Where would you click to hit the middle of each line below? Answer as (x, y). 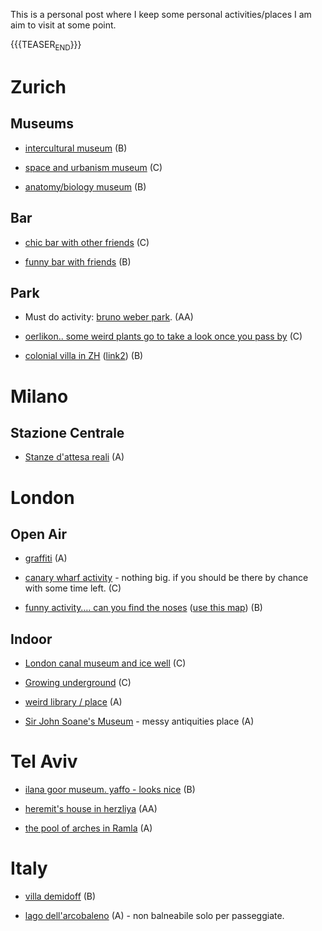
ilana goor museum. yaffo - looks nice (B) (110, 790)
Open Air (38, 534)
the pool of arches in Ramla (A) (88, 828)
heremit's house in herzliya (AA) (91, 809)
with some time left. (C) (73, 588)
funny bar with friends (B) (78, 261)
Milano (39, 396)
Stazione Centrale (67, 433)
